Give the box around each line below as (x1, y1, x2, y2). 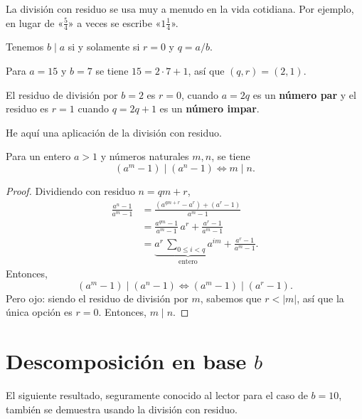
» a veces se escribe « (68, 15, 161, 30)
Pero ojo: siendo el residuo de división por (6, 290, 188, 305)
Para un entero (6, 149, 71, 164)
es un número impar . (159, 101, 260, 116)
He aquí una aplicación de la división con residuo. (6, 124, 222, 139)
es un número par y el (252, 87, 356, 102)
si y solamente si (68, 39, 140, 54)
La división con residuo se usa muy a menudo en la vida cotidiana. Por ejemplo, (6, 1, 354, 16)
